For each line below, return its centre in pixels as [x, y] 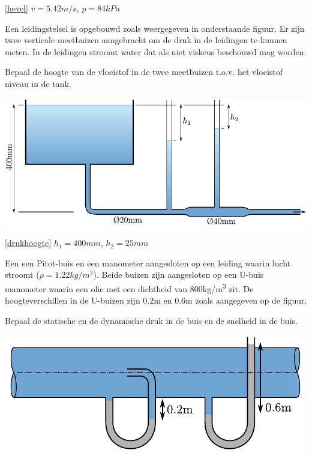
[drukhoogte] [28, 243]
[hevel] [16, 8]
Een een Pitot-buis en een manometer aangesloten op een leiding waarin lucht [148, 262]
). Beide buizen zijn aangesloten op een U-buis [178, 274]
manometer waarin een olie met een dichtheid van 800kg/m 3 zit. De [129, 287]
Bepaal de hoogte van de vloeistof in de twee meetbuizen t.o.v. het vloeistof [144, 72]
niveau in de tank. [38, 83]
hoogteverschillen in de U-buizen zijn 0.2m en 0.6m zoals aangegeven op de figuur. [156, 300]
